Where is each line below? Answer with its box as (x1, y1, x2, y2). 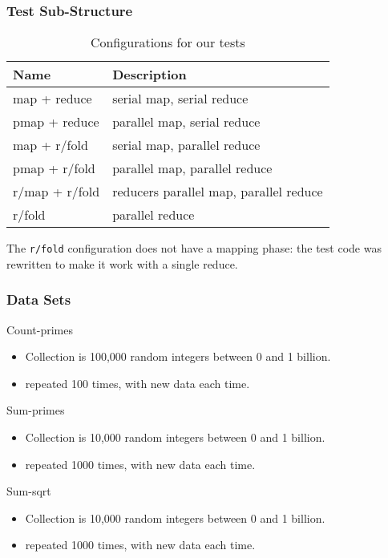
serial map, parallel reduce (112, 135, 261, 155)
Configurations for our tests (90, 33, 245, 52)
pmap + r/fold (13, 159, 95, 178)
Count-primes (6, 321, 73, 338)
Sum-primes (6, 402, 65, 418)
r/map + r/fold (13, 182, 100, 201)
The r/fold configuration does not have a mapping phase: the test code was (6, 240, 382, 257)
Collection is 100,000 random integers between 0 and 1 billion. (25, 348, 331, 365)
